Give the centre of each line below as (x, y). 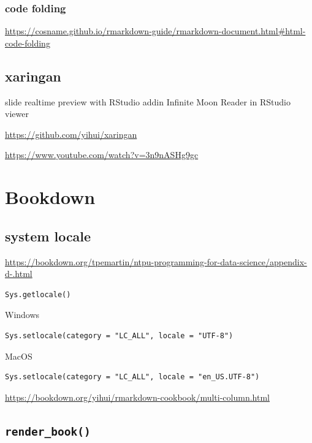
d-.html (19, 274)
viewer (17, 114)
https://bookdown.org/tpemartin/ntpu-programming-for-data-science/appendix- (156, 261)
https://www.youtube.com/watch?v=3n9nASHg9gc (102, 155)
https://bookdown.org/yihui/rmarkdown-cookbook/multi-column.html (137, 397)
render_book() (48, 431)
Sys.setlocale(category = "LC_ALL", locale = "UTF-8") (119, 335)
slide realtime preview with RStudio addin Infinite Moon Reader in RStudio (148, 101)
